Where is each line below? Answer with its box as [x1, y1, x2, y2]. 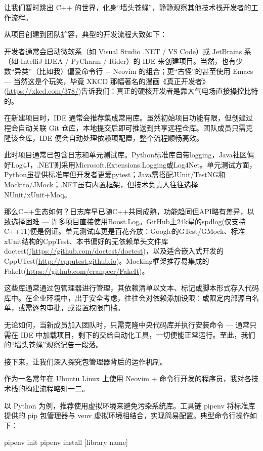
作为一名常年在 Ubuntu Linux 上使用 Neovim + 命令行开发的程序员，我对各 [4, 373, 252, 384]
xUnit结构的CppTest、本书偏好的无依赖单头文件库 [4, 235, 168, 246]
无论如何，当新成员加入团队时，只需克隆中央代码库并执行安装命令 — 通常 [4, 319, 250, 330]
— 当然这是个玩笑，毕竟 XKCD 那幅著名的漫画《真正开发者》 [4, 75, 209, 86]
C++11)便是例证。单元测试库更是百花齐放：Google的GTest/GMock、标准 [4, 226, 245, 236]
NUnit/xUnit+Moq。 [4, 189, 71, 199]
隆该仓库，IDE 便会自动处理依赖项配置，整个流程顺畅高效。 [4, 132, 203, 143]
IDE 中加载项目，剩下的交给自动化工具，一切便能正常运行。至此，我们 [20, 329, 255, 340]
